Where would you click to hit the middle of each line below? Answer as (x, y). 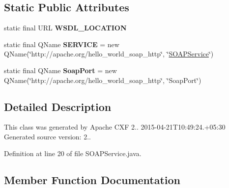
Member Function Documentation (92, 179)
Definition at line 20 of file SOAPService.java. (73, 153)
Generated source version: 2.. (47, 136)
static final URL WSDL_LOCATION (65, 28)
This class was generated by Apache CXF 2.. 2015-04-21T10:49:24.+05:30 (115, 127)
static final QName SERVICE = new (62, 44)
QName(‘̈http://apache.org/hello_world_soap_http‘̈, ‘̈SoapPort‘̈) (103, 80)
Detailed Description (58, 106)
